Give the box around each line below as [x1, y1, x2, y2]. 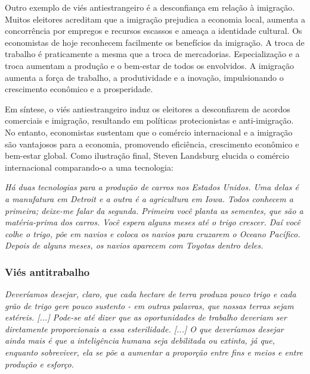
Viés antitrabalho [5, 264, 90, 279]
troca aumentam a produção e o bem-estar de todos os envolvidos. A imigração [5, 59, 294, 71]
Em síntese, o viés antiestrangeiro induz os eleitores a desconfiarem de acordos [5, 102, 290, 115]
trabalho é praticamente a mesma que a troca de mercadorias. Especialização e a [5, 48, 300, 60]
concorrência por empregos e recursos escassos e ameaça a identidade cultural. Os [5, 24, 302, 37]
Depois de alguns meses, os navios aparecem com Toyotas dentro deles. [5, 239, 263, 252]
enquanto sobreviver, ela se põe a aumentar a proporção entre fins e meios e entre [5, 346, 303, 359]
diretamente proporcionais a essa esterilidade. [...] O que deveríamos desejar [5, 322, 284, 335]
